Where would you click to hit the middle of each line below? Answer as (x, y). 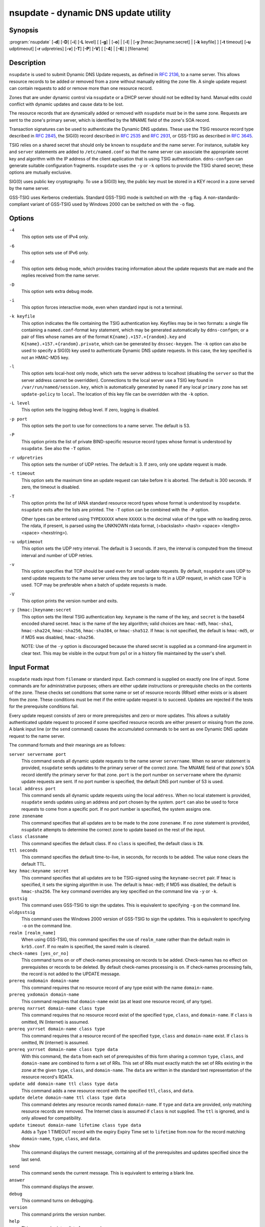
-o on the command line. (47, 926)
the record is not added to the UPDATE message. (71, 974)
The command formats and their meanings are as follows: (67, 745)
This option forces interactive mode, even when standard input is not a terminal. (102, 307)
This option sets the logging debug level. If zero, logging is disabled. (90, 410)
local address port (32, 788)
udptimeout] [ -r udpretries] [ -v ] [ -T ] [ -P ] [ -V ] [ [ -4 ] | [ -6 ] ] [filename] (79, 49)
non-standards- (224, 197)
